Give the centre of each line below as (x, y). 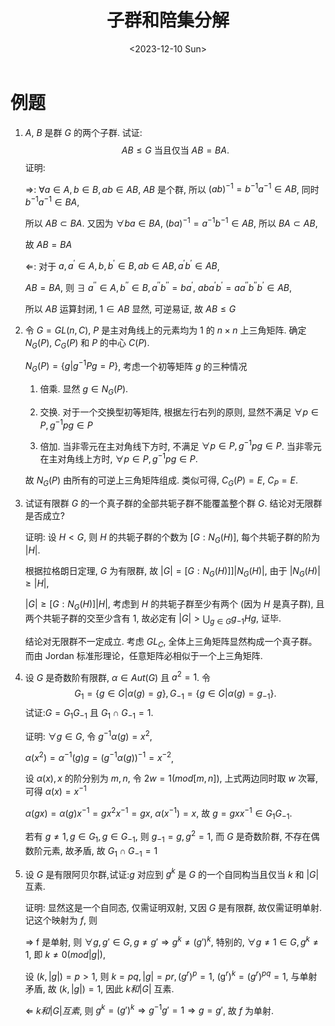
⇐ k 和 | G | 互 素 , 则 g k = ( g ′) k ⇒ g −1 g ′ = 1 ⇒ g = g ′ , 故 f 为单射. (149, 1009)
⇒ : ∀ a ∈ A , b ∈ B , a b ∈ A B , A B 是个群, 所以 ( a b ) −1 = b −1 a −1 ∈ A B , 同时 (172, 188)
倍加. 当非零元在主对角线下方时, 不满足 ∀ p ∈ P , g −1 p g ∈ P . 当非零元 (180, 445)
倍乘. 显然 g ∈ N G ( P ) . (84, 390)
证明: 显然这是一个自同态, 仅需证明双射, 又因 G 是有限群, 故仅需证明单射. (173, 908)
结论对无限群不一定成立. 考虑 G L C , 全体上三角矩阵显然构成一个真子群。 (171, 642)
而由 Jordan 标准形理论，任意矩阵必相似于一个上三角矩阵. (143, 655)
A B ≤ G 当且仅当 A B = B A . (175, 150)
